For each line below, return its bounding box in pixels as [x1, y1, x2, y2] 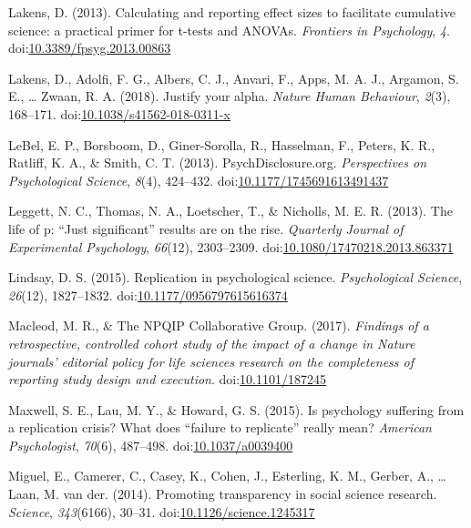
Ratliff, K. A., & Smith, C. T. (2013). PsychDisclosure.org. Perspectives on [8, 153, 427, 172]
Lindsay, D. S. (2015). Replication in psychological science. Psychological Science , [8, 268, 463, 287]
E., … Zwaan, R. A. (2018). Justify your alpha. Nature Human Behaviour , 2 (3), [8, 86, 451, 106]
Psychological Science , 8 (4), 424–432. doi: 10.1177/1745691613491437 [8, 170, 389, 189]
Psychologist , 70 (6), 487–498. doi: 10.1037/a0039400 [8, 435, 293, 454]
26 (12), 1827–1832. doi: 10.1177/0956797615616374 [8, 285, 288, 304]
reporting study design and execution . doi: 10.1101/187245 [8, 370, 327, 389]
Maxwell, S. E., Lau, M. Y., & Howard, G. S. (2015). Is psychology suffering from [8, 400, 465, 419]
